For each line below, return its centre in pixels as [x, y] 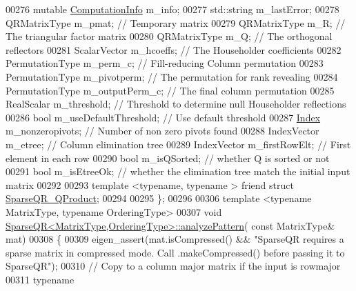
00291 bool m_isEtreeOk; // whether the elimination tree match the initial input [178, 171]
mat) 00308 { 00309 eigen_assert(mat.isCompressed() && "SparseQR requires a [175, 239]
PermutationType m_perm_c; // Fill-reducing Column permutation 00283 [165, 63]
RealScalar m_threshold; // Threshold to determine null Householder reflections [176, 104]
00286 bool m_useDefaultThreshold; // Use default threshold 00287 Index [163, 117]
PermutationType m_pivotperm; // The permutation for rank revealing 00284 [172, 76]
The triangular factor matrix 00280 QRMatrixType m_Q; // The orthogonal [169, 36]
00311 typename [40, 279]
